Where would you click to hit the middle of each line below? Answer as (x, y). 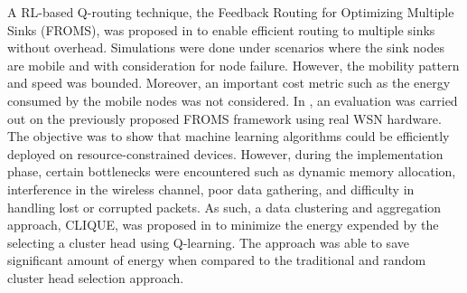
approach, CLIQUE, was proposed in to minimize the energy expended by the (223, 225)
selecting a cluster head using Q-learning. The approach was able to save (208, 242)
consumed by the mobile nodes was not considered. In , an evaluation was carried (233, 100)
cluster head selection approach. (96, 277)
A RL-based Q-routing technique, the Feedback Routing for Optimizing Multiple (231, 12)
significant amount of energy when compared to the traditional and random (217, 260)
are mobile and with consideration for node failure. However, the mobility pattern (233, 65)
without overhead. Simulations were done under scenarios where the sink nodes (226, 47)
